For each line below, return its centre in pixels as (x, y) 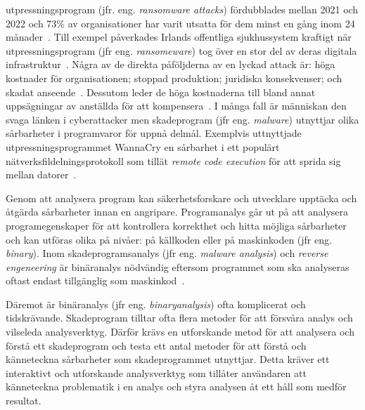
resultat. (24, 401)
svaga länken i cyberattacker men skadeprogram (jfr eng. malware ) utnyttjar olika (182, 119)
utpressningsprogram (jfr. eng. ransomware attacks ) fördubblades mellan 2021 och (182, 9)
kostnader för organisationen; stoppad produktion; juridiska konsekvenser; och (174, 78)
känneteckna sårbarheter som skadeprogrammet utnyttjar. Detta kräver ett (168, 359)
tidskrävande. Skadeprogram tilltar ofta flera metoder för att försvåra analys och (179, 318)
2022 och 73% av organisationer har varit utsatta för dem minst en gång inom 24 (180, 23)
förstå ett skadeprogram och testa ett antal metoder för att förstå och (156, 345)
